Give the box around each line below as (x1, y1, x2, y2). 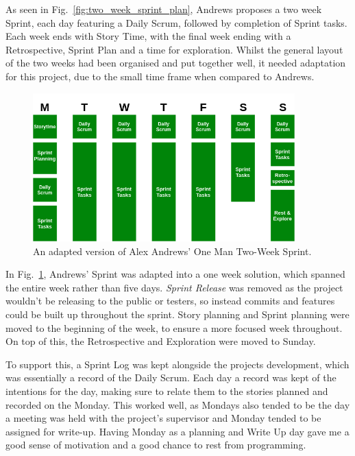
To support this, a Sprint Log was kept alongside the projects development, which (5, 357, 350, 371)
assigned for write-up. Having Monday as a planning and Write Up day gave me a (5, 424, 350, 438)
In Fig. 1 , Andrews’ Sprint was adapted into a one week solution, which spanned (5, 267, 345, 281)
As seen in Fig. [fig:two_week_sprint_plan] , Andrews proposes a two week (5, 2, 322, 16)
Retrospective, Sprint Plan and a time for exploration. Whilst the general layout (5, 42, 343, 56)
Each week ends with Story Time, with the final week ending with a (5, 29, 291, 43)
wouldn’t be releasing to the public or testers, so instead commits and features (5, 293, 335, 308)
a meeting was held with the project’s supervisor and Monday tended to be (5, 411, 321, 425)
